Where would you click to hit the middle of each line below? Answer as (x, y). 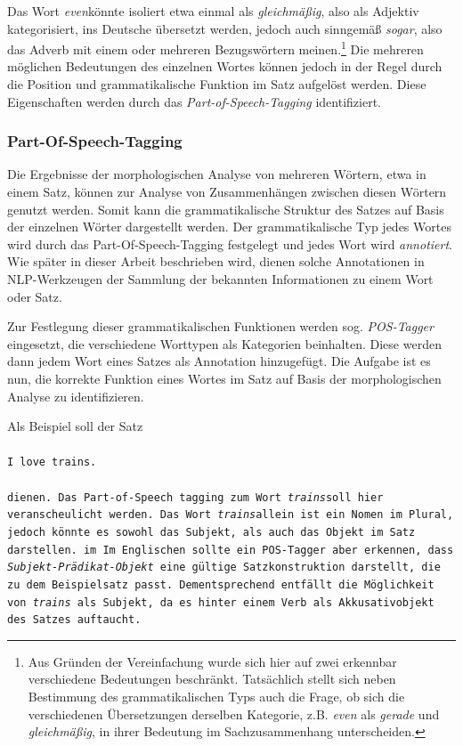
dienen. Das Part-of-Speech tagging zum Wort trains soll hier (195, 497)
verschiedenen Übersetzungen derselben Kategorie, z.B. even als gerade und (234, 714)
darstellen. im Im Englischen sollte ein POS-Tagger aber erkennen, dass (231, 550)
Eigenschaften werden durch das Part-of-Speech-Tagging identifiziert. (194, 101)
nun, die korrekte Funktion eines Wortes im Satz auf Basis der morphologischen (224, 378)
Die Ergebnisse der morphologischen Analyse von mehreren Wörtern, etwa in (217, 174)
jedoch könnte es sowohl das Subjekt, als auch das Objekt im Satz (211, 532)
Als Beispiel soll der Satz (75, 426)
